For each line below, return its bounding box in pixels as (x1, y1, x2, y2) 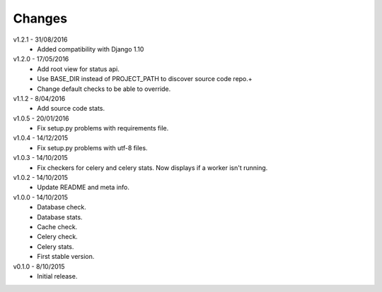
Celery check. (37, 233, 78, 241)
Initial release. (37, 272, 78, 280)
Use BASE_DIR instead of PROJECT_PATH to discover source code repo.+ (37, 75, 253, 83)
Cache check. (37, 222, 78, 231)
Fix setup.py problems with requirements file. (37, 124, 169, 133)
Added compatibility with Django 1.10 (37, 44, 144, 53)
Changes (13, 11, 67, 26)
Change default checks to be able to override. (37, 85, 171, 93)
